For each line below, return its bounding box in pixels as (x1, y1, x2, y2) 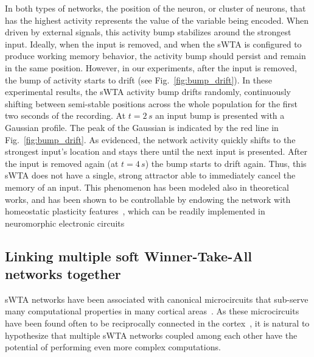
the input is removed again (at (5, 157, 119, 169)
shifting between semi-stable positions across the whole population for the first (5, 97, 298, 110)
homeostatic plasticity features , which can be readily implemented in (5, 205, 265, 217)
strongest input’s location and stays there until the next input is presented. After (5, 145, 307, 158)
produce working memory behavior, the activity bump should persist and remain (5, 49, 306, 62)
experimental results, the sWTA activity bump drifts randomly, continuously (5, 85, 291, 98)
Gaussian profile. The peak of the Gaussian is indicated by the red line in (5, 121, 279, 133)
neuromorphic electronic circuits (5, 216, 125, 229)
